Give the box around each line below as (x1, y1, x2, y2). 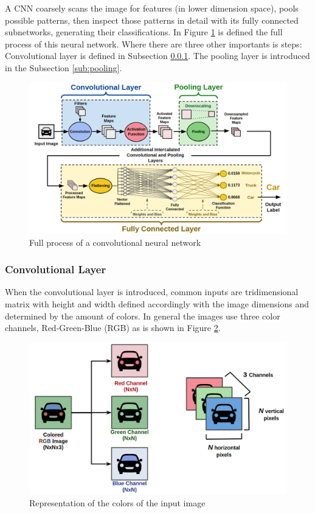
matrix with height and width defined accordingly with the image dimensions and (5, 298, 309, 310)
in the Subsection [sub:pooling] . (5, 61, 122, 74)
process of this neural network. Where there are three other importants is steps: (5, 37, 302, 50)
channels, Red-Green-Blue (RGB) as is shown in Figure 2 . (5, 321, 221, 334)
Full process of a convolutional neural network (29, 236, 201, 248)
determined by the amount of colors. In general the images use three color (5, 309, 280, 322)
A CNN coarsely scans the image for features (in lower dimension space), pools (5, 2, 299, 14)
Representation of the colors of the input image (29, 497, 206, 509)
